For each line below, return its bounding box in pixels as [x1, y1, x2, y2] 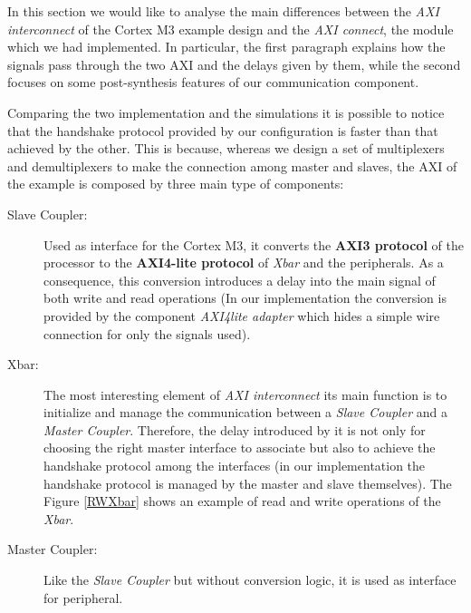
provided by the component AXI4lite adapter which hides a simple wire [43, 306, 440, 325]
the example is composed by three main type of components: [7, 174, 344, 193]
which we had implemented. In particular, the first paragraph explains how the [7, 37, 446, 56]
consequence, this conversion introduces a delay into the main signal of [43, 270, 436, 289]
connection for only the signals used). [43, 324, 251, 343]
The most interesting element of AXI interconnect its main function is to [43, 384, 447, 404]
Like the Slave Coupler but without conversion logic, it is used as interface [43, 570, 457, 589]
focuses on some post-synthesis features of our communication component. [7, 73, 419, 92]
